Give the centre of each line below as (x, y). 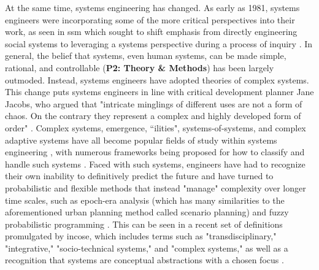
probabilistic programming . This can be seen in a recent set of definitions (144, 224)
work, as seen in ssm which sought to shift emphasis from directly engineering (151, 32)
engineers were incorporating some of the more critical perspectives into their (150, 19)
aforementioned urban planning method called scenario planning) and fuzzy (147, 212)
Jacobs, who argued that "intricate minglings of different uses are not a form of (154, 103)
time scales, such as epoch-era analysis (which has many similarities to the (145, 200)
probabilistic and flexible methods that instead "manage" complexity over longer (156, 187)
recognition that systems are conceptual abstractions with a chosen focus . (144, 260)
